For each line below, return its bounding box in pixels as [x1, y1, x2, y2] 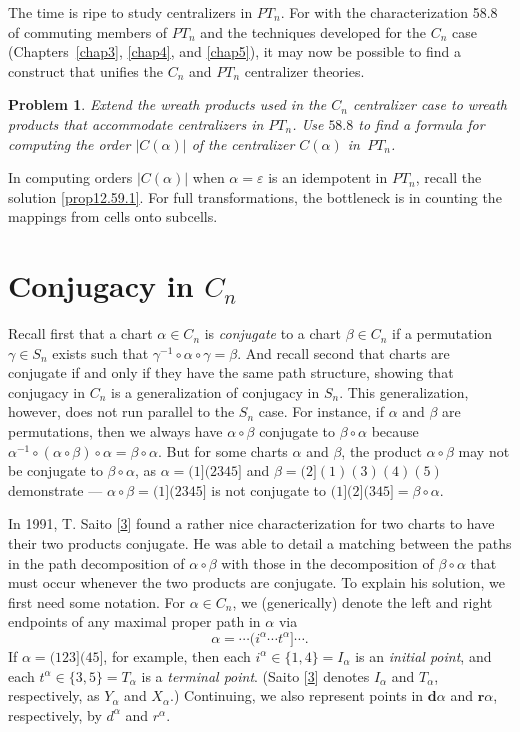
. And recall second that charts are [237, 342, 450, 363]
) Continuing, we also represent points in [173, 685, 424, 706]
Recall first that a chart [8, 323, 153, 344]
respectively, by [8, 704, 102, 725]
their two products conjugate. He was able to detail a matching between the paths [8, 533, 512, 553]
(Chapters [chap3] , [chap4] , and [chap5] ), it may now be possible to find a [8, 41, 462, 62]
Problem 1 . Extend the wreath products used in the [8, 94, 327, 115]
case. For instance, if [258, 401, 384, 422]
